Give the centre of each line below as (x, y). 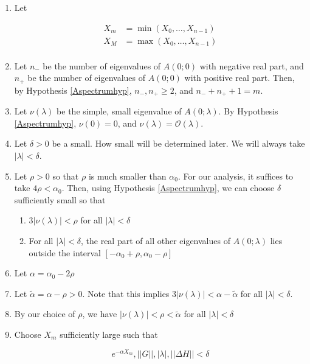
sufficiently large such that (109, 334)
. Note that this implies (126, 293)
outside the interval (65, 252)
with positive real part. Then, (239, 78)
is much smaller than (127, 176)
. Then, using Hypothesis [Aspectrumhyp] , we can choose (168, 188)
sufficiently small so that (60, 199)
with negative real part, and (252, 65)
